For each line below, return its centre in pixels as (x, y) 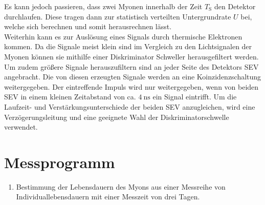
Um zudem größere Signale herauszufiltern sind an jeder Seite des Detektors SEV (131, 66)
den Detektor (235, 6)
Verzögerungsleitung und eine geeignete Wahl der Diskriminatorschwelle (117, 117)
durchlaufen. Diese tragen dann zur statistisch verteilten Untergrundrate (118, 16)
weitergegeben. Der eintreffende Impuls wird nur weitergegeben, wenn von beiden (131, 86)
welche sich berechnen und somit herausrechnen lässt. (88, 26)
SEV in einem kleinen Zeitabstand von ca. (70, 97)
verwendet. (21, 127)
